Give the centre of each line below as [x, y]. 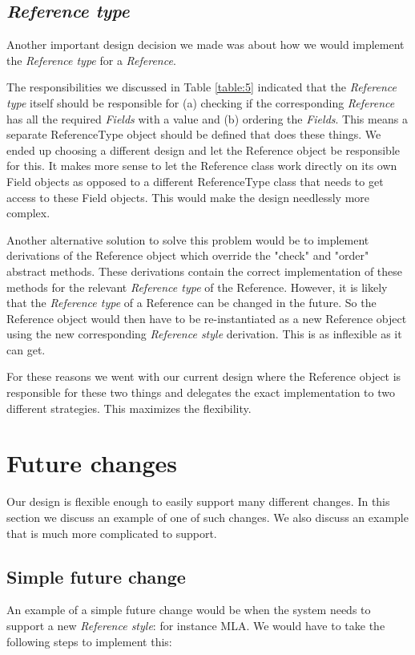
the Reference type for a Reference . [91, 60]
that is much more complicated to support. [112, 533]
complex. [28, 213]
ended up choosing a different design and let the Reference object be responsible [203, 150]
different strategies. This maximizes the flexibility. [129, 408]
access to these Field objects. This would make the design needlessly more [188, 197]
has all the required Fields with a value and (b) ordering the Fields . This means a [207, 118]
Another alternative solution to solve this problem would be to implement [188, 239]
